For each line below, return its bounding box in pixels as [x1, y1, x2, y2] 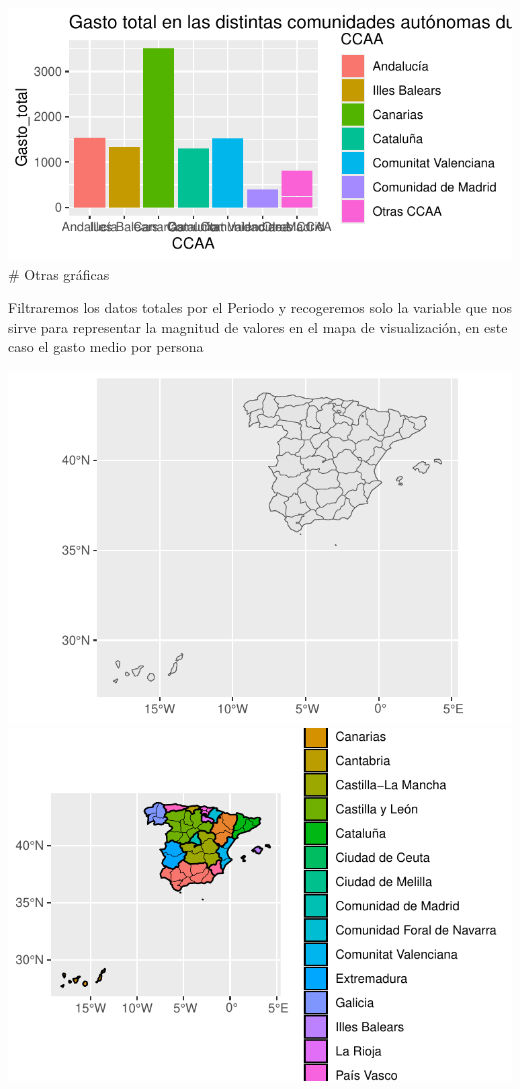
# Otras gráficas [8, 263, 110, 284]
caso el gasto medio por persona [8, 336, 204, 357]
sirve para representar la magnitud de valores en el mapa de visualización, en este [8, 316, 508, 337]
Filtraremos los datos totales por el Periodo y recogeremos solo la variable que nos [8, 297, 512, 318]
